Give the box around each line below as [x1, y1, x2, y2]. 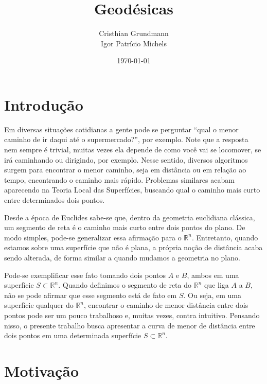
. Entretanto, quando [191, 232, 258, 242]
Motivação [4, 360, 79, 381]
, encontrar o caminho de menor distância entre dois [84, 300, 248, 310]
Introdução [4, 94, 83, 115]
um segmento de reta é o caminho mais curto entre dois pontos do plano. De [4, 222, 245, 233]
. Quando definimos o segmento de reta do [58, 280, 192, 290]
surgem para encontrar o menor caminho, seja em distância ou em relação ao [4, 164, 246, 175]
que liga [204, 280, 229, 290]
